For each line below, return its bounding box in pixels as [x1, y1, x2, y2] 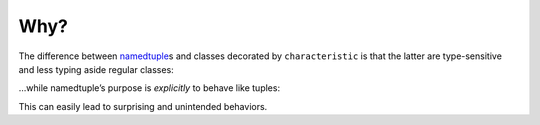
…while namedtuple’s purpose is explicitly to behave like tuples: [18, 82, 280, 94]
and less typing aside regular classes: [18, 63, 174, 75]
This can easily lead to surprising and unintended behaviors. [18, 100, 268, 112]
